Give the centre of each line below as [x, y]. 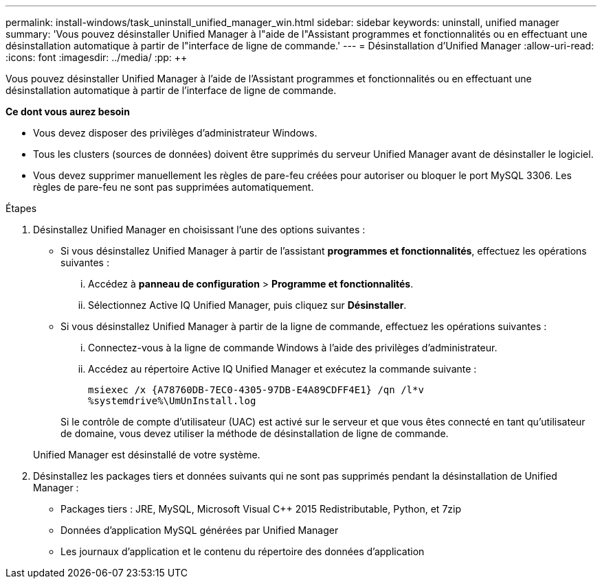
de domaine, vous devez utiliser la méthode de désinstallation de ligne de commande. [255, 433]
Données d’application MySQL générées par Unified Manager [200, 530]
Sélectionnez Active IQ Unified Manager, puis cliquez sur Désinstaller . [247, 305]
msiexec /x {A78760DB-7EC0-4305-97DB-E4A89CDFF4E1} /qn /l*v [256, 390]
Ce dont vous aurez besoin [68, 112]
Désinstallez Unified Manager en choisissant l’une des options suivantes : [199, 230]
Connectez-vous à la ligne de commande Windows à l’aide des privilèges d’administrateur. [293, 348]
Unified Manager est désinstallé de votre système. [147, 455]
